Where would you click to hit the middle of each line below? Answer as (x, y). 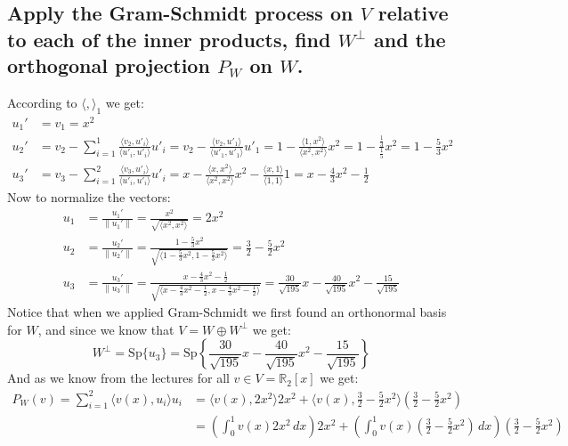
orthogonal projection (109, 65)
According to (42, 102)
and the (410, 39)
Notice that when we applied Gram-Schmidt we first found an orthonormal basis (227, 312)
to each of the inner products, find (169, 39)
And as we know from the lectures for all (118, 378)
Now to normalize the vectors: (89, 196)
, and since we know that (106, 329)
